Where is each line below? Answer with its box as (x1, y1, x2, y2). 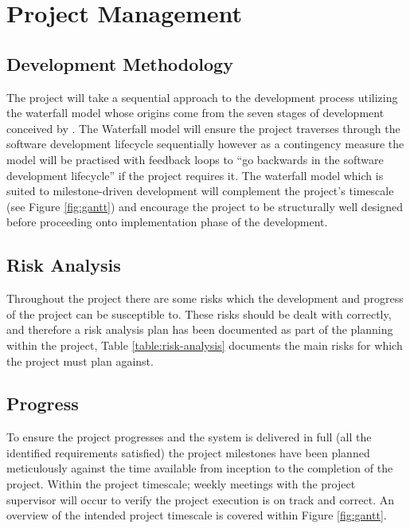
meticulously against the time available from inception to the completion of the (6, 460, 393, 476)
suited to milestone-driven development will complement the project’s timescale (6, 182, 394, 199)
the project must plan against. (6, 352, 154, 369)
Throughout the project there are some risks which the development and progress (6, 290, 404, 307)
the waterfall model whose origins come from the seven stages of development (6, 104, 385, 121)
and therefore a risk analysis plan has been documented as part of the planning (6, 321, 393, 338)
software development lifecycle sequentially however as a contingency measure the (6, 135, 404, 152)
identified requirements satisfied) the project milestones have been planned (6, 444, 370, 460)
